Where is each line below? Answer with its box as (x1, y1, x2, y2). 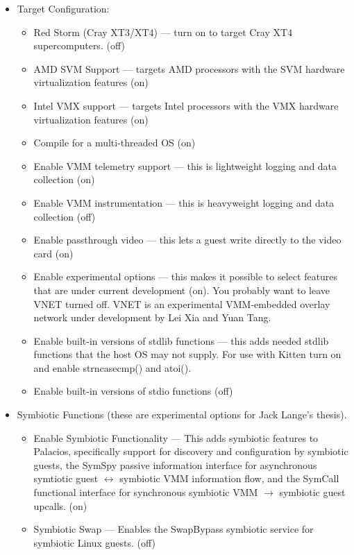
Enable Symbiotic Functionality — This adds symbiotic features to (33, 430, 319, 445)
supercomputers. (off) (33, 38, 125, 53)
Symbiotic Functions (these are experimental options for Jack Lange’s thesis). (17, 407, 347, 422)
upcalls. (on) (33, 498, 87, 513)
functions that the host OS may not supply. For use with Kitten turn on (33, 347, 342, 361)
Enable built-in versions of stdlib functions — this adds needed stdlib (33, 333, 329, 348)
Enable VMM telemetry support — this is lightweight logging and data (33, 158, 337, 173)
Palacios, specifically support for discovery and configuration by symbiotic (33, 444, 348, 459)
